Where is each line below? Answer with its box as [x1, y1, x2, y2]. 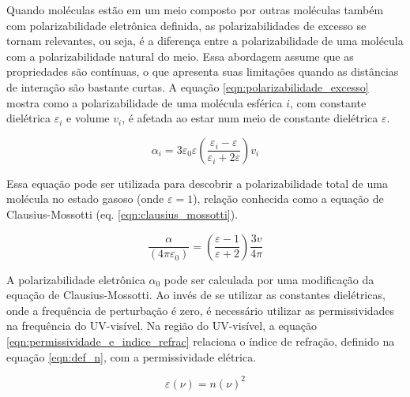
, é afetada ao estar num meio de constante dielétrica [122, 110, 378, 126]
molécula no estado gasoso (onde [6, 190, 164, 207]
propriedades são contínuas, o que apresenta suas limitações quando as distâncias [6, 63, 399, 80]
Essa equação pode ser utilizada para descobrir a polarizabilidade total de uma [6, 174, 388, 191]
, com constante [289, 94, 367, 110]
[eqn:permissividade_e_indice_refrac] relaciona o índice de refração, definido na [6, 332, 395, 349]
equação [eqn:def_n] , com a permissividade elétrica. [6, 348, 257, 365]
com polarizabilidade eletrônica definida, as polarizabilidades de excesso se [6, 17, 367, 33]
